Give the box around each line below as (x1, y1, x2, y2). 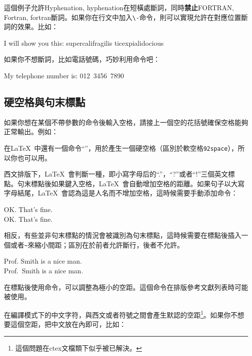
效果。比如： (17, 21, 58, 32)
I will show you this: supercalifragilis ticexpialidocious (4, 37, 164, 48)
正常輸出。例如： (4, 126, 58, 137)
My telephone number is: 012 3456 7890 (4, 71, 124, 81)
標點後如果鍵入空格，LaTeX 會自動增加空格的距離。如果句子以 (31, 178, 231, 188)
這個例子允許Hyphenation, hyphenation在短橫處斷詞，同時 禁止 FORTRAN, (4, 2, 234, 12)
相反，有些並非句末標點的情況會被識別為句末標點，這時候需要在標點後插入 (4, 230, 241, 240)
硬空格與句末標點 (4, 94, 85, 109)
